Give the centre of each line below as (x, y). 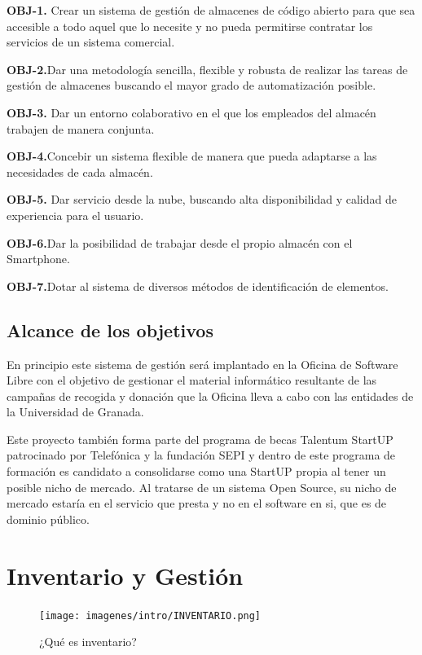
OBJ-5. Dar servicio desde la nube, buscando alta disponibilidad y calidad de (202, 199)
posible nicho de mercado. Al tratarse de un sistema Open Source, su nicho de (202, 487)
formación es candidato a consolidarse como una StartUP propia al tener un (196, 471)
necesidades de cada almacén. (80, 171)
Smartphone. (38, 259)
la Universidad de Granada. (75, 412)
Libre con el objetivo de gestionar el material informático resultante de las (192, 380)
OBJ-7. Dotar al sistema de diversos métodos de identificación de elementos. (198, 286)
